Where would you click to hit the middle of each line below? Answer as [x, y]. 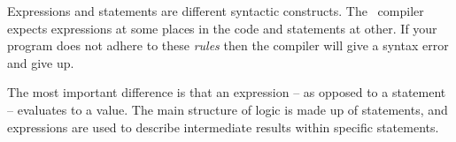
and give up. [41, 62]
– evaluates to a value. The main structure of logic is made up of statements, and [228, 109]
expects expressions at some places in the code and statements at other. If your [222, 28]
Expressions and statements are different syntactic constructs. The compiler [216, 11]
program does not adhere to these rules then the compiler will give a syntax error [228, 45]
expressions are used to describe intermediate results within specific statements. [223, 127]
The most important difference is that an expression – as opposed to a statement [227, 92]
